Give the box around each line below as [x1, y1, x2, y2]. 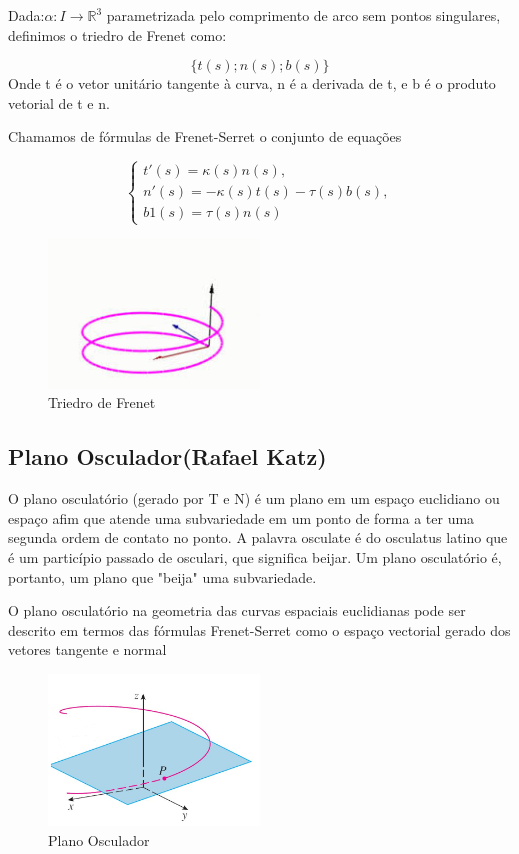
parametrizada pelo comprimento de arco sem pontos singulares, [106, 5, 501, 25]
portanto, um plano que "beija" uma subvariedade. [8, 566, 317, 587]
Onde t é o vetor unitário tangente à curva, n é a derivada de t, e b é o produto [8, 73, 496, 94]
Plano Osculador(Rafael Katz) [8, 441, 327, 472]
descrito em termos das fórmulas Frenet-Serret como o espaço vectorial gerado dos [8, 619, 511, 640]
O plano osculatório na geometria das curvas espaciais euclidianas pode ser [8, 600, 466, 621]
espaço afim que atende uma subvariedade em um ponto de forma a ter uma [8, 507, 475, 528]
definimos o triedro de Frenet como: [8, 24, 227, 45]
